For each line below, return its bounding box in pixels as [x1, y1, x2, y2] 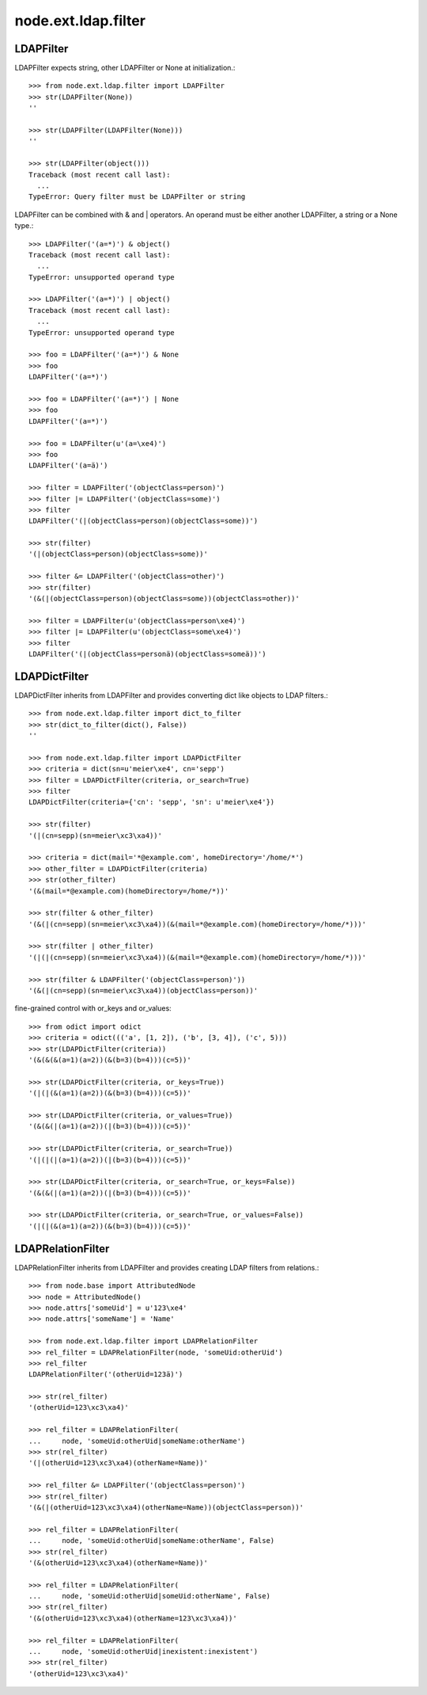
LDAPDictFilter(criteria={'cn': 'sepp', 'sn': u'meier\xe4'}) [28, 798, 275, 807]
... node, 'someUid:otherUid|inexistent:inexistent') [28, 1647, 259, 1656]
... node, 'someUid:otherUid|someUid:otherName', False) [28, 1592, 270, 1601]
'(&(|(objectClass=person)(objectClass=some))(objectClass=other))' [28, 594, 300, 604]
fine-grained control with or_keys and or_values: [14, 1004, 172, 1013]
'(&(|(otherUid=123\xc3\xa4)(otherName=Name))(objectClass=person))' [28, 1503, 304, 1512]
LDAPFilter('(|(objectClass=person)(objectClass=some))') [28, 516, 259, 526]
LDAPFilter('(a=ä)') [28, 461, 108, 470]
